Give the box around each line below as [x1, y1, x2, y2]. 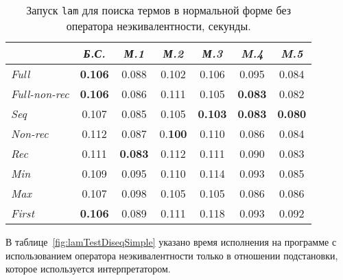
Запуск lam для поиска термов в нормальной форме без [26, 2, 292, 18]
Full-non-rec [11, 86, 69, 102]
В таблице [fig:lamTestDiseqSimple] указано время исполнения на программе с [5, 235, 337, 248]
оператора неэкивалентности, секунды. [66, 18, 251, 34]
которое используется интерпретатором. [5, 261, 171, 276]
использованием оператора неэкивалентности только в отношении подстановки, [5, 248, 338, 262]
